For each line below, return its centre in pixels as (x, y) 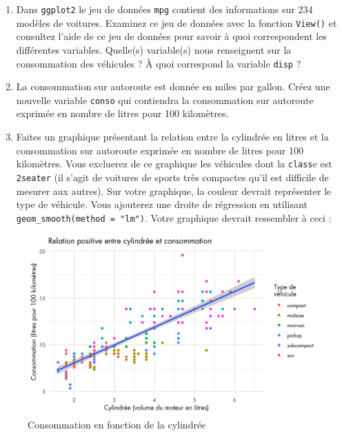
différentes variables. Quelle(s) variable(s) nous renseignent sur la (154, 49)
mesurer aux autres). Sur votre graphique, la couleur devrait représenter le (174, 190)
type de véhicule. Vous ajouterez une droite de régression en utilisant (162, 204)
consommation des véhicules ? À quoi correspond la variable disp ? (159, 63)
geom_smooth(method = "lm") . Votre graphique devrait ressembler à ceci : (174, 217)
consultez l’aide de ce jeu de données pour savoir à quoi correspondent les (171, 36)
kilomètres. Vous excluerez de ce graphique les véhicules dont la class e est (174, 164)
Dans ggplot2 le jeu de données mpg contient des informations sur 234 (164, 9)
